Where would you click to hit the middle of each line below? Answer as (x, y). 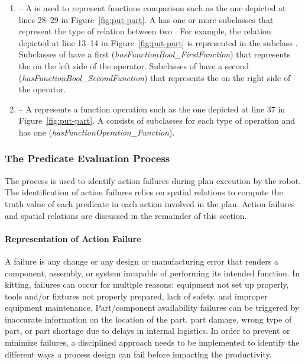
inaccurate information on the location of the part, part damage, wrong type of (148, 319)
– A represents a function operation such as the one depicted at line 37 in (152, 109)
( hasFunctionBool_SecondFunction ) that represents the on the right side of (155, 77)
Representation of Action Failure (73, 238)
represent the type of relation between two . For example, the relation (145, 31)
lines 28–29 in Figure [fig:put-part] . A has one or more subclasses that (146, 19)
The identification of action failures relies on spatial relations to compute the (144, 192)
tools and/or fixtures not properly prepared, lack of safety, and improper (136, 296)
